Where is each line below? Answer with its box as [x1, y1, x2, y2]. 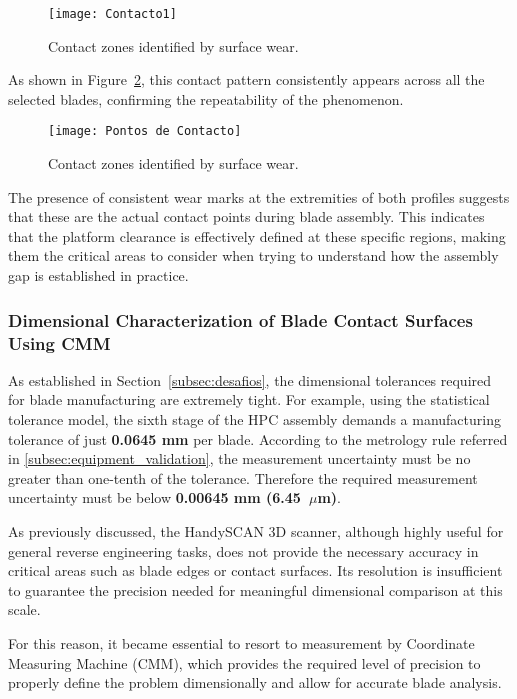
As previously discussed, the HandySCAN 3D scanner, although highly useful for [8, 520, 504, 541]
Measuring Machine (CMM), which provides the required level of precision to [8, 652, 481, 673]
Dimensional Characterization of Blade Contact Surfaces [8, 307, 473, 332]
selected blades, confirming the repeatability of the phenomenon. [8, 88, 404, 109]
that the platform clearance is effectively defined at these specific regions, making [8, 225, 506, 246]
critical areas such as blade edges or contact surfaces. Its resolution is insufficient [8, 560, 503, 581]
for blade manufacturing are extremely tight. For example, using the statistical [8, 389, 490, 410]
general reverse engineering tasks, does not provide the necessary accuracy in [8, 540, 479, 561]
